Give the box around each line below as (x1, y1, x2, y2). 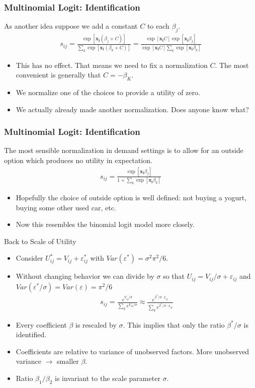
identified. (16, 329, 47, 340)
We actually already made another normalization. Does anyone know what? (16, 104, 249, 114)
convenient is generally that (16, 69, 101, 80)
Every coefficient (16, 319, 67, 330)
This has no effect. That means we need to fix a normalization (16, 59, 208, 70)
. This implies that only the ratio (123, 319, 225, 330)
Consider (16, 253, 43, 263)
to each (147, 21, 169, 31)
